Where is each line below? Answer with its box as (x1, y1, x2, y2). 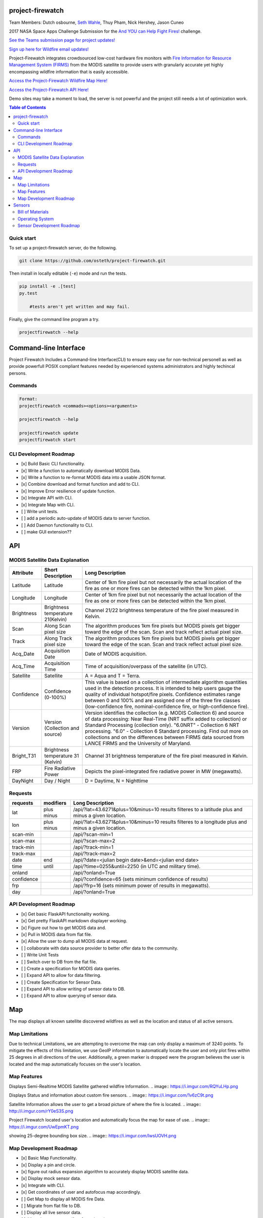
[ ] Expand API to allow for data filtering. (21, 972, 102, 978)
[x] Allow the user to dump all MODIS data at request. (21, 938, 129, 944)
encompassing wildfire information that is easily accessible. (9, 69, 129, 75)
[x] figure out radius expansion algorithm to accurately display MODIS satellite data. (21, 1169, 189, 1175)
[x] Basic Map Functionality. (21, 1155, 77, 1161)
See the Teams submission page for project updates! (9, 37, 115, 43)
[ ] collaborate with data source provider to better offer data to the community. (21, 945, 179, 951)
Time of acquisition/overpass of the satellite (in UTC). (85, 663, 208, 670)
